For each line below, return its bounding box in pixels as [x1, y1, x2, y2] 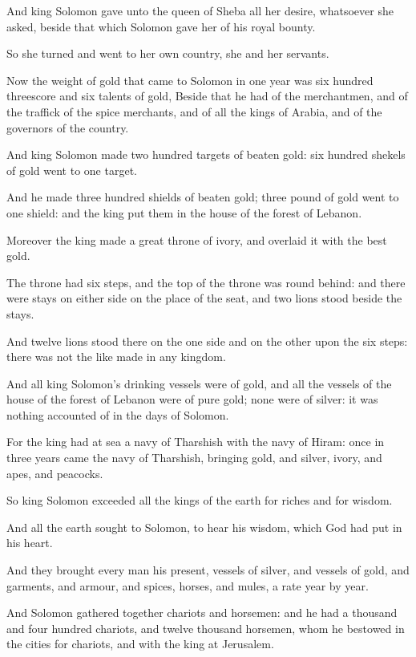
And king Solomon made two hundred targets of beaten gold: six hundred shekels [6, 146, 406, 163]
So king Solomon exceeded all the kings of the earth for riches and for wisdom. [6, 492, 393, 509]
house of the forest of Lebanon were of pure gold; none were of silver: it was [6, 391, 378, 408]
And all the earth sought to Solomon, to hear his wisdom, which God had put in [6, 518, 402, 535]
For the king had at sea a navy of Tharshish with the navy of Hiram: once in [6, 433, 385, 450]
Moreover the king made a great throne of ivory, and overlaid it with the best [6, 231, 387, 248]
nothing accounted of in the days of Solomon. [6, 406, 229, 423]
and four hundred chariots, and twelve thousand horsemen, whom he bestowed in [6, 619, 405, 636]
